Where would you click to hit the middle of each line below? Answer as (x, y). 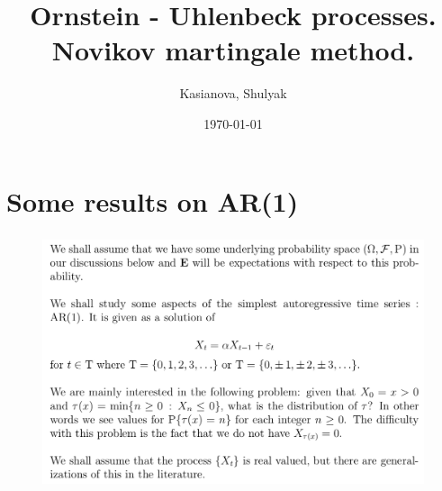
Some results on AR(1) (153, 200)
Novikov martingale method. (233, 50)
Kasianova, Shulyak (233, 93)
